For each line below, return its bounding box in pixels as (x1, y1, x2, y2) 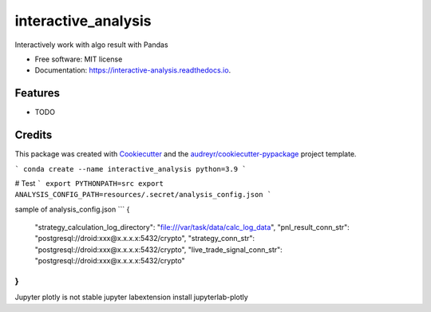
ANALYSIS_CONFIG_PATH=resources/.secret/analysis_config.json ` (14, 190, 272, 199)
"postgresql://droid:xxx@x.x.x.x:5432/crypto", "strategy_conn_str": (34, 234, 255, 243)
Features (14, 86, 60, 100)
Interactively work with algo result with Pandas (14, 40, 168, 49)
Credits (14, 128, 53, 142)
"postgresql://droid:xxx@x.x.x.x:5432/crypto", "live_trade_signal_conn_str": (34, 244, 283, 255)
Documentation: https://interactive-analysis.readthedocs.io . (34, 65, 231, 75)
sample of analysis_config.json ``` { (14, 204, 130, 214)
